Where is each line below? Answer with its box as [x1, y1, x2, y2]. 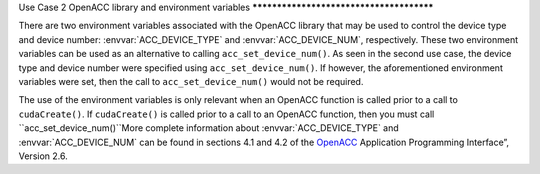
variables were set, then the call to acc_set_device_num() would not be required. [18, 75, 364, 87]
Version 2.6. [18, 150, 69, 162]
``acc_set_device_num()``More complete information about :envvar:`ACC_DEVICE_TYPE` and [18, 122, 399, 134]
